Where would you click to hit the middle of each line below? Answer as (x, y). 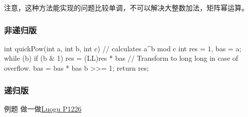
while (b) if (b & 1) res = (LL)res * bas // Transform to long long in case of (121, 58)
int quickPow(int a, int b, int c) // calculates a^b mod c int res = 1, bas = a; (123, 48)
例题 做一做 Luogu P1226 (43, 108)
